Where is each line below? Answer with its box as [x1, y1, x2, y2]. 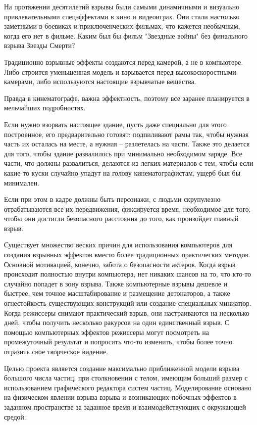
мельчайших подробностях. [4, 102, 86, 113]
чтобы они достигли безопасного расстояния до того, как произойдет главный [4, 213, 239, 224]
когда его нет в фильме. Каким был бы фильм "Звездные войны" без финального [4, 30, 248, 41]
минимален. [4, 177, 40, 188]
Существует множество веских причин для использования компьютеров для [4, 239, 232, 250]
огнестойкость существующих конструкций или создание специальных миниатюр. [4, 298, 252, 308]
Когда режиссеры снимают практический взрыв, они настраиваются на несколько [4, 307, 250, 318]
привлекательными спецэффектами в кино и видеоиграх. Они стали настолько [4, 11, 240, 21]
